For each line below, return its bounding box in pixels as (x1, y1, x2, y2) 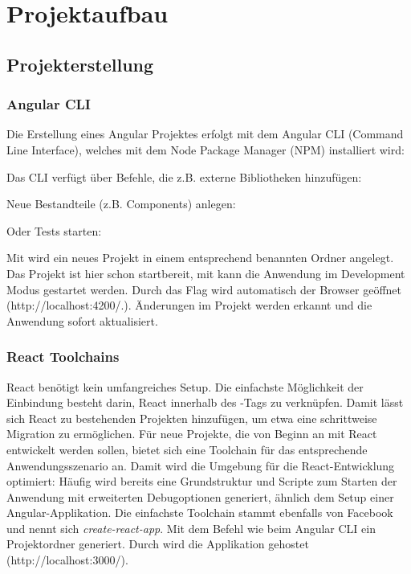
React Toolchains (6, 346, 120, 367)
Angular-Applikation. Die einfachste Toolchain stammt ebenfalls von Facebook (6, 504, 393, 521)
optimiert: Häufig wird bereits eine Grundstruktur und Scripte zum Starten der (6, 473, 397, 490)
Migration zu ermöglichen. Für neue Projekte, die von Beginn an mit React (6, 425, 377, 442)
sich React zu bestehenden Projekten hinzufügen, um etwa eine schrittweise (6, 409, 377, 426)
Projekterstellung (6, 51, 154, 76)
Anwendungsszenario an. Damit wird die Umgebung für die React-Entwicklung (6, 457, 395, 474)
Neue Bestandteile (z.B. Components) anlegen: (6, 195, 236, 212)
